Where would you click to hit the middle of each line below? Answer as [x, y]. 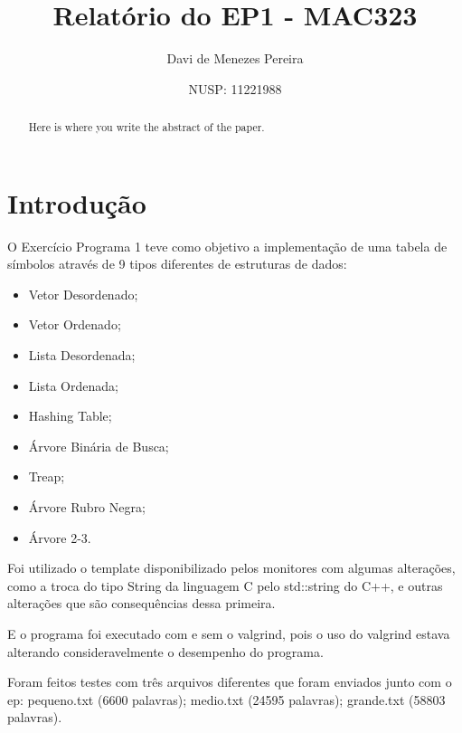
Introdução [77, 202]
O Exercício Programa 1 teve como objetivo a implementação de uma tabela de [227, 246]
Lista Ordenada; [73, 385]
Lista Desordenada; [82, 355]
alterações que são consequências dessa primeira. [141, 603]
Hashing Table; [70, 416]
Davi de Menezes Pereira [235, 58]
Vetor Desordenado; [83, 294]
